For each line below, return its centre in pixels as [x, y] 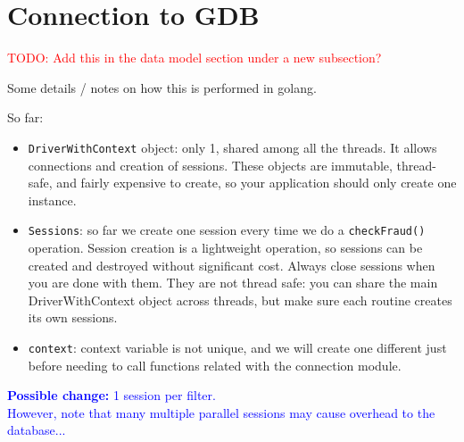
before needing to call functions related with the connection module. [215, 365]
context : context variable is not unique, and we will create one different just [237, 347]
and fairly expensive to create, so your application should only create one [257, 183]
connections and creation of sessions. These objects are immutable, [210, 165]
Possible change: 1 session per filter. [112, 395]
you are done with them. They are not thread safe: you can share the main [233, 283]
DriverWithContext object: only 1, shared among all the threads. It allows [232, 147]
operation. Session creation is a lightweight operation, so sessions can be [225, 247]
